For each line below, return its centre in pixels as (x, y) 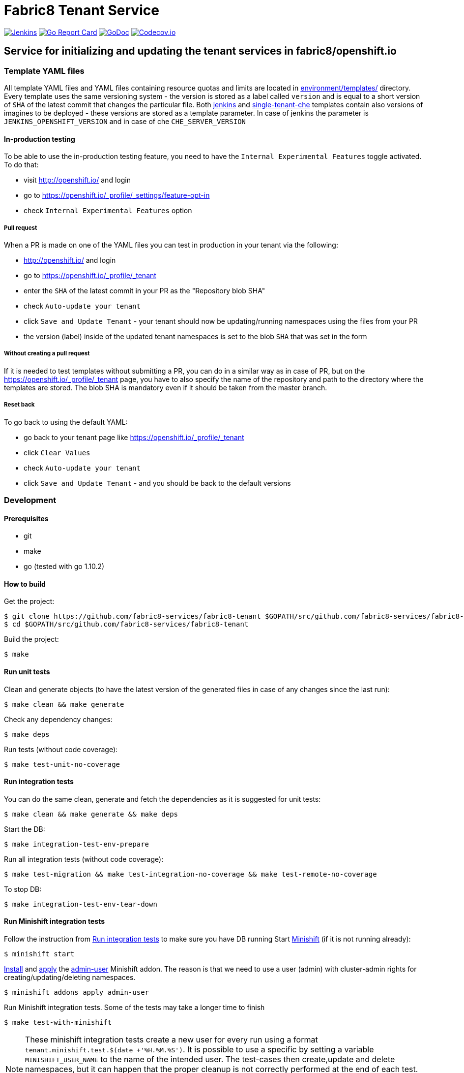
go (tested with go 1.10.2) (64, 567)
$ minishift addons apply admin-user (77, 992)
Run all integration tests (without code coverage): (84, 859)
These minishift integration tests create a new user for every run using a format (172, 1040)
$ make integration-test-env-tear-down (81, 904)
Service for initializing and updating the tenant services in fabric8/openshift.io (200, 51)
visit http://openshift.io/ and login (77, 180)
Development (30, 500)
